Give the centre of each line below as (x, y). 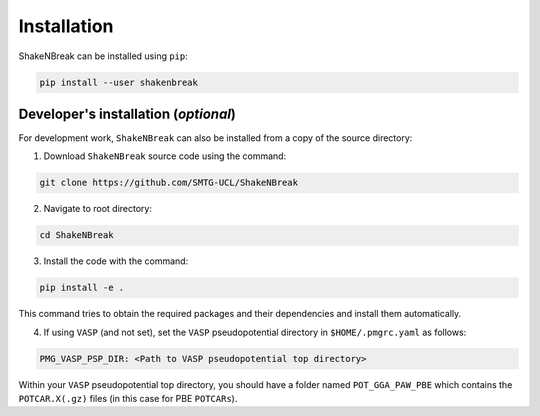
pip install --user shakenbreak (119, 82)
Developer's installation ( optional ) (127, 113)
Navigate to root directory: (97, 209)
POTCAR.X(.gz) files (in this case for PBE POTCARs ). (128, 399)
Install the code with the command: (116, 261)
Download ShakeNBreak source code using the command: (165, 156)
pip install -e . (82, 288)
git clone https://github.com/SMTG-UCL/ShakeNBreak (169, 183)
